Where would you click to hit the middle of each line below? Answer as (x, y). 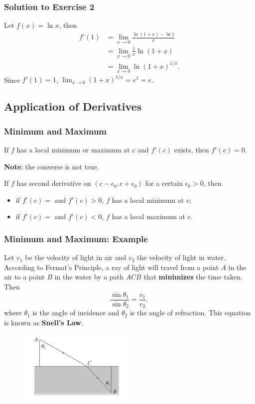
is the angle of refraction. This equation (190, 313)
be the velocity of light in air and (76, 257)
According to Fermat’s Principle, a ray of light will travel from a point (111, 267)
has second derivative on (54, 183)
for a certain (164, 183)
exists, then (191, 149)
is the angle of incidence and (76, 313)
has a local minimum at (148, 200)
